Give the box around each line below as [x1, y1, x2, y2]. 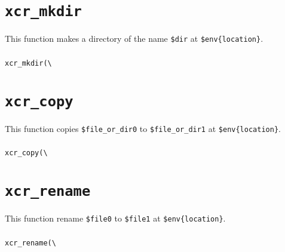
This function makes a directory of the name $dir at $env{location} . [5, 32, 263, 45]
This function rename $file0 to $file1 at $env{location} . [5, 212, 226, 225]
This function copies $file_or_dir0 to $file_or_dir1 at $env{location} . [5, 122, 281, 134]
